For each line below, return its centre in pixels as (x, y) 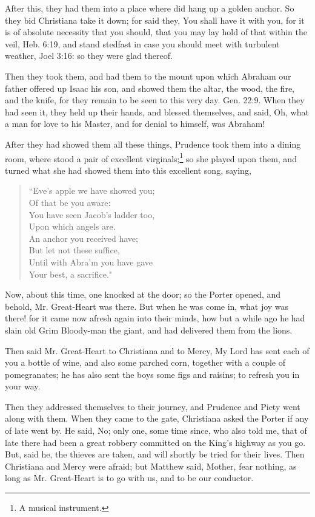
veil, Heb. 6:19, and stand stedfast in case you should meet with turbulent (142, 43)
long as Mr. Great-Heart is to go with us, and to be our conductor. (129, 478)
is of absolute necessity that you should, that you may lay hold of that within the (156, 32)
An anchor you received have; (83, 238)
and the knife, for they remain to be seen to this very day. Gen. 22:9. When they (155, 100)
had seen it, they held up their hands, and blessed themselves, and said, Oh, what (157, 111)
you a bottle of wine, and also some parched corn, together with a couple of (145, 362)
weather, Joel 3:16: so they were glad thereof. (89, 56)
